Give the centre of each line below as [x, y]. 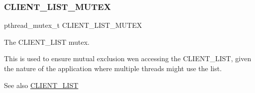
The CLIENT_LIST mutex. [47, 42]
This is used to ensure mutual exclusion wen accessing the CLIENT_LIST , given [128, 58]
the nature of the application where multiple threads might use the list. [113, 68]
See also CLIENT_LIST [41, 85]
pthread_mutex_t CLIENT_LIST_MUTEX [73, 25]
